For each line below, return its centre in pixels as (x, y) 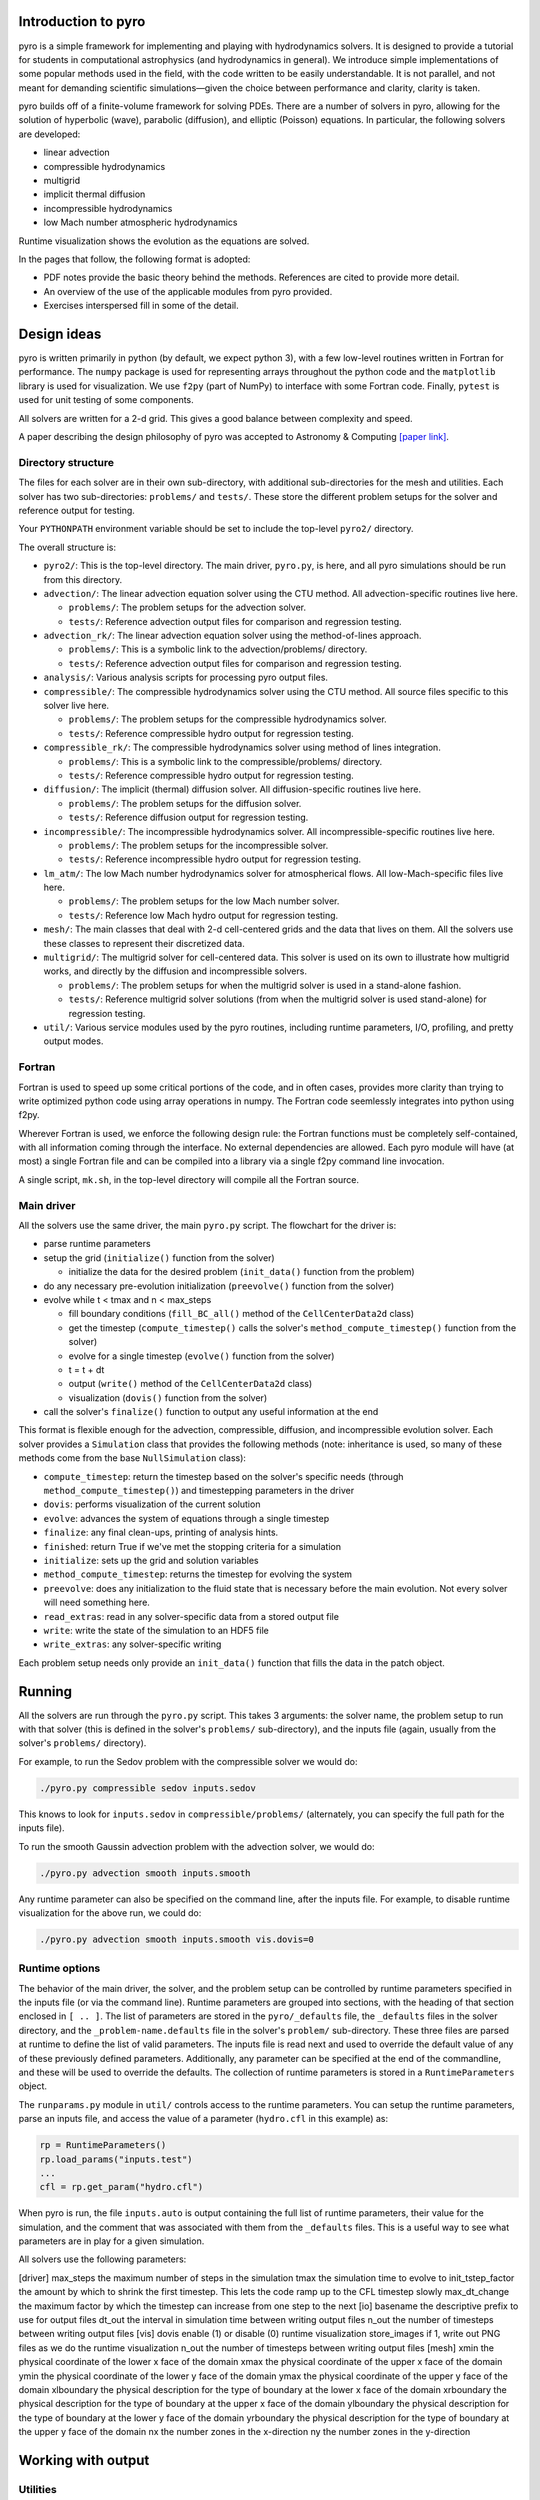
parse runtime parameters (97, 1244)
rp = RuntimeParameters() (103, 2145)
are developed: (49, 134)
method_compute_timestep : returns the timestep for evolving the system (198, 1574)
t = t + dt (86, 1369)
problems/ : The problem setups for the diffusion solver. (185, 803)
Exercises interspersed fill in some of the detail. (141, 306)
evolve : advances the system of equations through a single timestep (186, 1518)
